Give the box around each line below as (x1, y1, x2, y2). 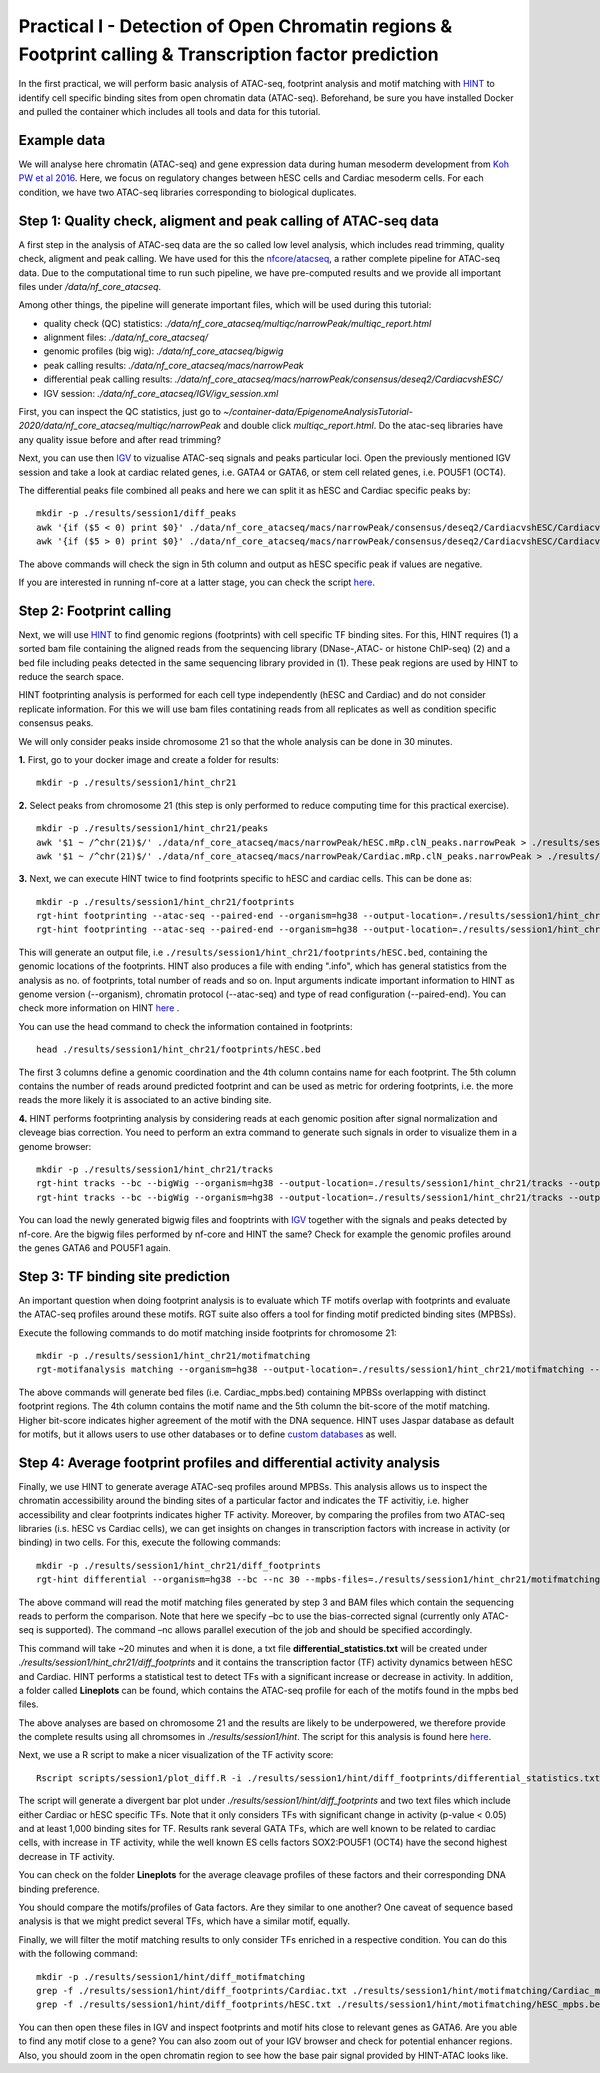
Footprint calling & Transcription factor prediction (18, 43, 439, 65)
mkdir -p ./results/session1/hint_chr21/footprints (36, 896, 295, 907)
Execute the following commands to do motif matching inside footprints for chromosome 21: (18, 1326, 397, 1339)
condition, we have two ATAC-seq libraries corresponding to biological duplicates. (18, 186, 357, 198)
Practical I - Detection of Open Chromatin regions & (18, 15, 453, 37)
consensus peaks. (18, 717, 94, 729)
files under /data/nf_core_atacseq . (18, 280, 162, 292)
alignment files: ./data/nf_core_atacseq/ (43, 331, 209, 344)
